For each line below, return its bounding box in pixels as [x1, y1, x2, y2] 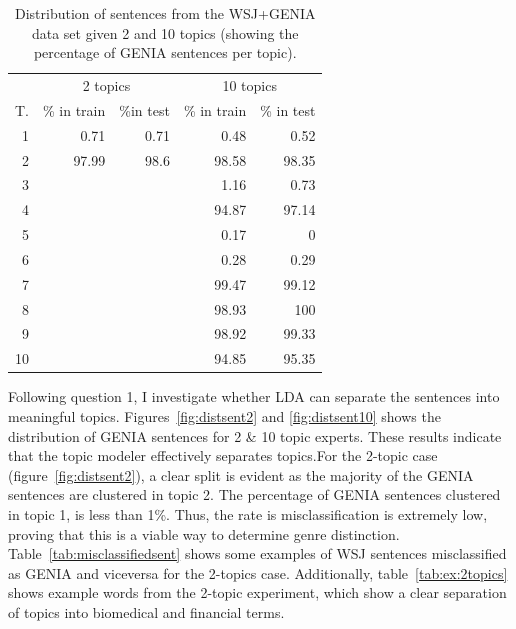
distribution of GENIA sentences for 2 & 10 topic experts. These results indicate [8, 425, 502, 446]
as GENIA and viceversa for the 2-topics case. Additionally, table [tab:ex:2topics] [8, 562, 508, 583]
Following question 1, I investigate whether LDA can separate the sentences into [8, 386, 500, 407]
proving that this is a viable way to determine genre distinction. [8, 523, 400, 544]
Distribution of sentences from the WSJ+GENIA [15, 3, 316, 23]
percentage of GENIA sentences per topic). [33, 42, 297, 63]
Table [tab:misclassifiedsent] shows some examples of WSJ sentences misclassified [8, 543, 507, 564]
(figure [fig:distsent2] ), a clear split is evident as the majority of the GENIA [8, 464, 474, 485]
